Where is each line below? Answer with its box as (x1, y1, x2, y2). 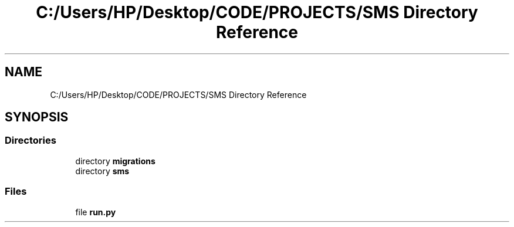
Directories (5, 134, 56, 147)
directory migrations (75, 155, 155, 166)
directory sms (75, 165, 130, 176)
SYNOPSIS (5, 110, 69, 125)
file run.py (75, 206, 116, 217)
